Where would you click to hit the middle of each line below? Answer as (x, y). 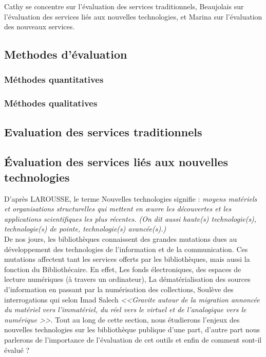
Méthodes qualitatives (51, 103)
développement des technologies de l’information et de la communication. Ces (126, 249)
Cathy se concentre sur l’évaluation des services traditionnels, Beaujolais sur (124, 6)
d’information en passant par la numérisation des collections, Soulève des (119, 289)
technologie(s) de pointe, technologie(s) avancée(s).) (85, 229)
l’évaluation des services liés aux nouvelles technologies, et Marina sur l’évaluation (133, 16)
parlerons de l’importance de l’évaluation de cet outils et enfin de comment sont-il (133, 339)
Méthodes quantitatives (54, 79)
